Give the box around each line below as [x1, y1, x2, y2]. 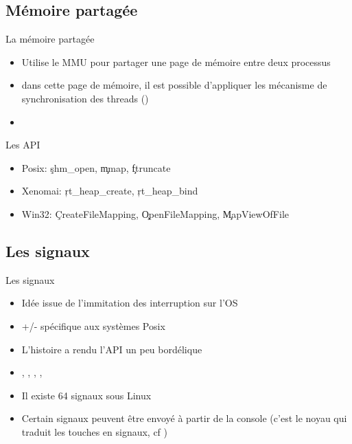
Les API [5, 137, 40, 152]
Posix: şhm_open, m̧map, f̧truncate [21, 160, 171, 175]
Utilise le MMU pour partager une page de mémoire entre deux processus [21, 54, 331, 69]
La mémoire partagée [5, 32, 95, 46]
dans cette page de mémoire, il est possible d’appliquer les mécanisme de [21, 78, 327, 92]
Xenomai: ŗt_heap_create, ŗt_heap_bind [21, 184, 198, 198]
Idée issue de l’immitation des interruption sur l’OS [21, 296, 238, 310]
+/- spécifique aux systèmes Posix [21, 318, 165, 333]
